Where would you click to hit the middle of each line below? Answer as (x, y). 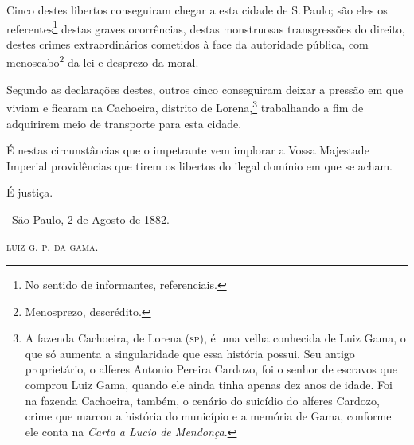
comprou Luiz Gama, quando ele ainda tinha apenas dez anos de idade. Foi (209, 385)
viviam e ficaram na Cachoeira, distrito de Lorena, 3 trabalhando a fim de (185, 106)
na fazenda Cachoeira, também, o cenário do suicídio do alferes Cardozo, (202, 400)
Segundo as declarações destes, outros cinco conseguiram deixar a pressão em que (205, 89)
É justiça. (30, 192)
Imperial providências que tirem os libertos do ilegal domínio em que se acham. (199, 165)
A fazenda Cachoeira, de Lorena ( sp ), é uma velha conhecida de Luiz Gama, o (215, 338)
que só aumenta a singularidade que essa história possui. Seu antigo (190, 353)
